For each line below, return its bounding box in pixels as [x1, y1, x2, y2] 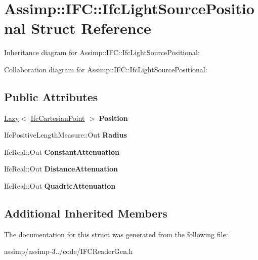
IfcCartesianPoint [30, 112, 85, 123]
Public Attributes [4, 89, 98, 104]
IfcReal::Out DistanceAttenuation [4, 163, 118, 174]
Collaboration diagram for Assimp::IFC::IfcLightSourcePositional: [4, 64, 207, 74]
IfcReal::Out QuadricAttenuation [4, 181, 116, 191]
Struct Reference [31, 18, 151, 38]
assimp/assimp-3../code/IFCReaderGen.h [4, 246, 133, 256]
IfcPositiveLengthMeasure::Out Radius [4, 129, 127, 140]
